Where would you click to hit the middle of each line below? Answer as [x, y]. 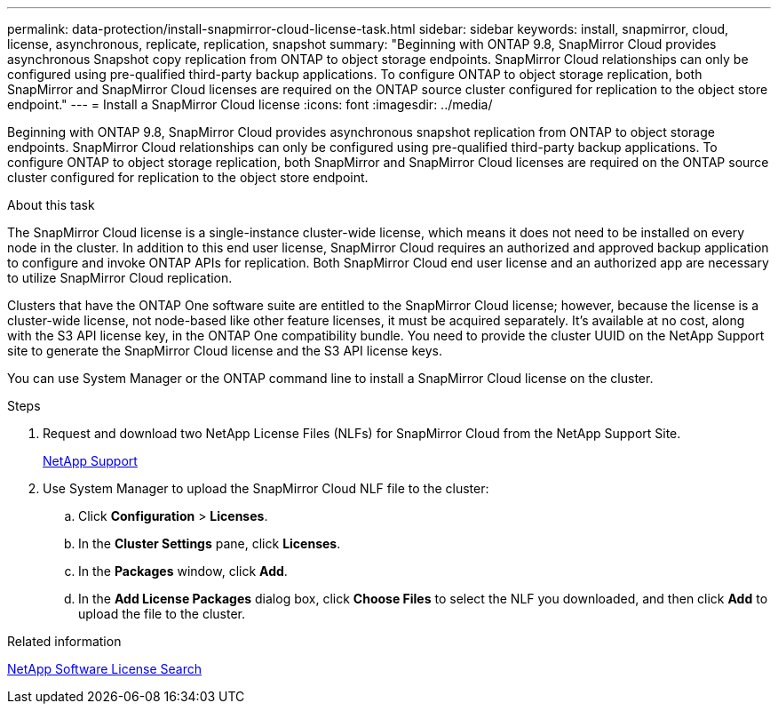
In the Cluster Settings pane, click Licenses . [210, 543]
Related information [64, 641]
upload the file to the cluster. [162, 614]
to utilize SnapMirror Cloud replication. [120, 278]
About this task [51, 205]
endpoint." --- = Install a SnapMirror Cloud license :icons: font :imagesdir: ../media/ [250, 104]
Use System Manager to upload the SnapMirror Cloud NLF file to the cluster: [266, 488]
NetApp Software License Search [105, 669]
